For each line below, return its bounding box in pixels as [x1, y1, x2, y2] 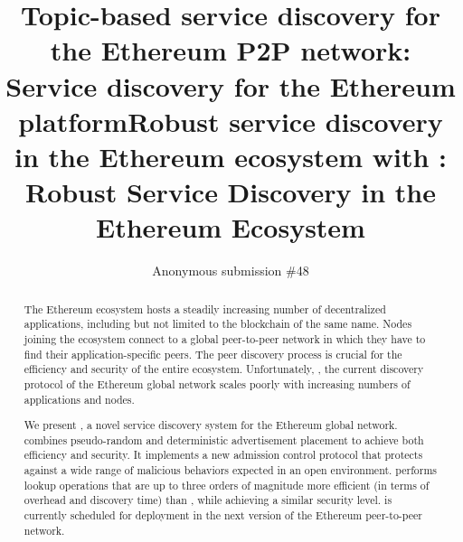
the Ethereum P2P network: [50, 32, 411, 69]
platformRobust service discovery [18, 102, 443, 139]
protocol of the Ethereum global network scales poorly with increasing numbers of [24, 376, 411, 391]
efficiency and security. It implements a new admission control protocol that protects [24, 447, 423, 463]
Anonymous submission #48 [152, 261, 309, 280]
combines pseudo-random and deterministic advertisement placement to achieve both [24, 432, 424, 447]
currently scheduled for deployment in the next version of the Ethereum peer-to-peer [24, 508, 422, 523]
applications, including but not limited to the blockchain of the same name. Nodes [24, 316, 412, 332]
